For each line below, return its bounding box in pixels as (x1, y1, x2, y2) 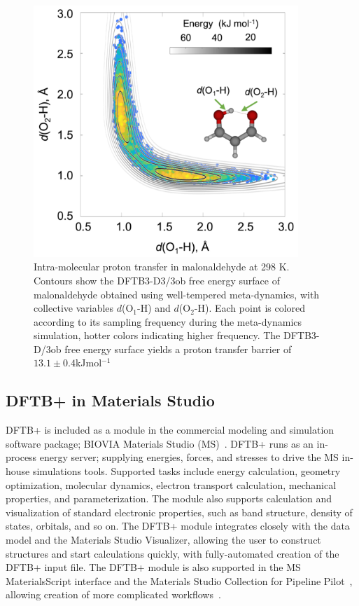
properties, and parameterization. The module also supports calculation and (6, 491, 332, 506)
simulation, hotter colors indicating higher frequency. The (34, 328, 281, 343)
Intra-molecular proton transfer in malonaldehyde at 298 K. (34, 259, 290, 274)
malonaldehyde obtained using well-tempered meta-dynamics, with (34, 287, 320, 301)
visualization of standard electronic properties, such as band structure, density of (6, 504, 353, 519)
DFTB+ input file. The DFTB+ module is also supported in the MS (6, 560, 301, 574)
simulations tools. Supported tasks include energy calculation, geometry (32, 464, 341, 478)
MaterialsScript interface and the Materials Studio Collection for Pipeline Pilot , (6, 573, 353, 588)
